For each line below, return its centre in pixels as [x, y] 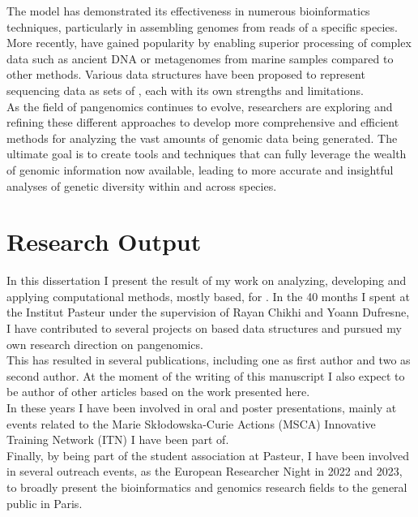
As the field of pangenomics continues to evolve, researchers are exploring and [200, 106]
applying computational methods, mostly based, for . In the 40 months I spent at [208, 296]
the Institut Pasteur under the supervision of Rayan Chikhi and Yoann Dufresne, [208, 312]
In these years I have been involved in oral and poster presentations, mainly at [202, 407]
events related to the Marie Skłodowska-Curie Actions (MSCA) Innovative [191, 423]
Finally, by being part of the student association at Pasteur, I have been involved [208, 455]
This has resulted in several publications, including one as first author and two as [209, 360]
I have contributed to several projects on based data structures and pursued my [204, 328]
